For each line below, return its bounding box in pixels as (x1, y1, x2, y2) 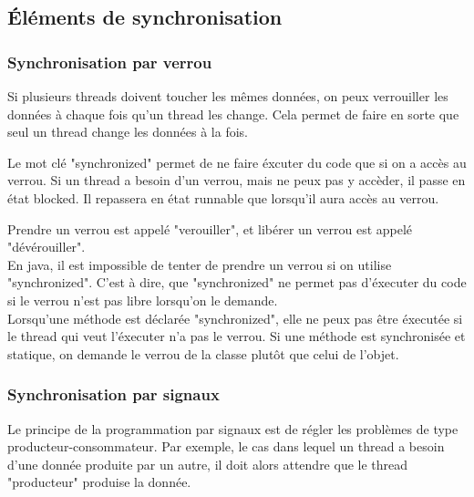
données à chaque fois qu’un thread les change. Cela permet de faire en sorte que (7, 104, 459, 123)
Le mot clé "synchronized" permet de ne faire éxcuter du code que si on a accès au (7, 152, 467, 171)
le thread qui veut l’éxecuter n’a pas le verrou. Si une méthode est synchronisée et (7, 326, 466, 346)
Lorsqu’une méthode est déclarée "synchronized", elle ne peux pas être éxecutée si (7, 308, 463, 327)
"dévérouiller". (7, 237, 86, 256)
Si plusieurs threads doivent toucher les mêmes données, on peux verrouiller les (7, 87, 448, 105)
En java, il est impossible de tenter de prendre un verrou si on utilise (7, 254, 392, 274)
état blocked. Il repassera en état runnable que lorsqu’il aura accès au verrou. (7, 188, 439, 207)
